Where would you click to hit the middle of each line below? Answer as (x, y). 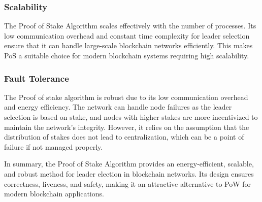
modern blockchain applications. (54, 194)
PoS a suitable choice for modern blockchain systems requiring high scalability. (127, 55)
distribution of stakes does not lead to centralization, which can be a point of (124, 137)
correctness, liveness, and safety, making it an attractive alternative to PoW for (128, 183)
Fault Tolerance (37, 78)
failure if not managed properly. (54, 146)
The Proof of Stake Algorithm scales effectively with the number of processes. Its (130, 26)
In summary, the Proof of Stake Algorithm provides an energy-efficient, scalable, (129, 164)
